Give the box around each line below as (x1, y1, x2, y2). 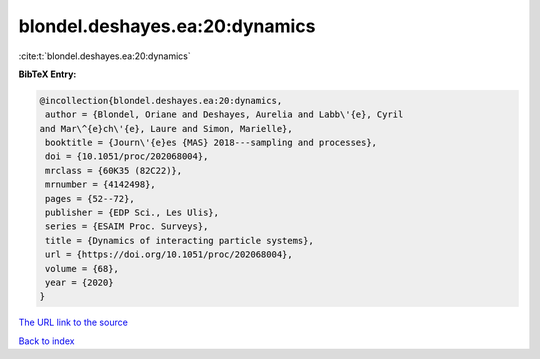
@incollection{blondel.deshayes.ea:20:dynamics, (39, 95, 283, 106)
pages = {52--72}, (45, 193, 135, 204)
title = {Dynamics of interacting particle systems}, (45, 235, 314, 246)
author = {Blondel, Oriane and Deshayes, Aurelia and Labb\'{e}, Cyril (45, 109, 404, 120)
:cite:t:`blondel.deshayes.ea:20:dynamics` (18, 50, 192, 62)
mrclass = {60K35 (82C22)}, (45, 165, 183, 176)
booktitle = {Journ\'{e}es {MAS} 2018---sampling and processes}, (45, 137, 378, 149)
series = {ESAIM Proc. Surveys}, (45, 221, 209, 232)
